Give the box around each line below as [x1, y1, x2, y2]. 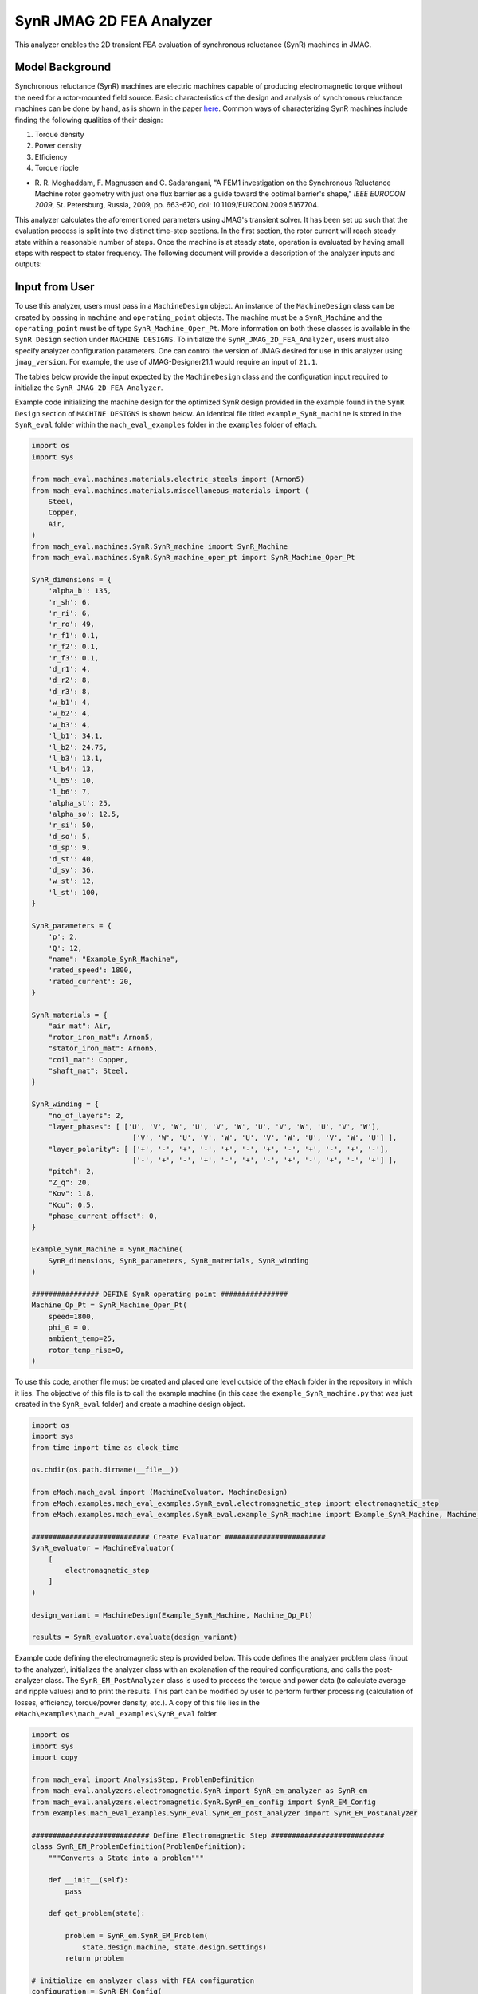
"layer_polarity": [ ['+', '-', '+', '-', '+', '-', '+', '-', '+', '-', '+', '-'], [48, 1145, 390, 1153]
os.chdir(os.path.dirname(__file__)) [31, 1465, 179, 1475]
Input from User [14, 280, 95, 294]
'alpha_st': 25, [48, 798, 112, 807]
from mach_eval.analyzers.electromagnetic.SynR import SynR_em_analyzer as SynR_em [31, 1787, 368, 1795]
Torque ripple [34, 164, 79, 173]
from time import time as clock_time [31, 1443, 179, 1452]
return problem [65, 1954, 125, 1963]
